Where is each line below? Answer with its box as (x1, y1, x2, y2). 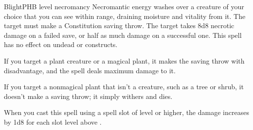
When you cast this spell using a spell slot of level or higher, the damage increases (4, 107, 249, 117)
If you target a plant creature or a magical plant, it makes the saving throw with (4, 55, 245, 65)
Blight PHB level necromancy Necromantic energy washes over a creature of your (4, 1, 244, 11)
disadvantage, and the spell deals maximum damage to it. (4, 65, 176, 75)
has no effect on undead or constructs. (4, 39, 118, 49)
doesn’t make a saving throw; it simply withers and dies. (4, 91, 173, 101)
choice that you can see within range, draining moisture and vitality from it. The (4, 11, 246, 21)
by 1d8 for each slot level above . (4, 116, 102, 127)
